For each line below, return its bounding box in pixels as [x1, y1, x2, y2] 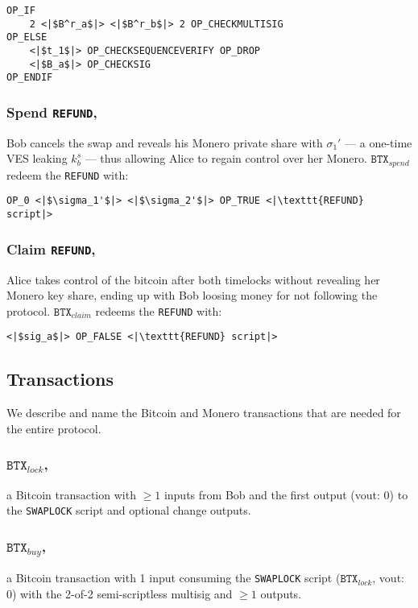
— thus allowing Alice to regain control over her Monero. [85, 150, 367, 167]
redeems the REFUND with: [95, 302, 222, 319]
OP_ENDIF [6, 72, 53, 84]
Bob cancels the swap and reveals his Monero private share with [6, 134, 323, 151]
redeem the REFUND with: [6, 166, 129, 183]
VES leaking [6, 150, 68, 167]
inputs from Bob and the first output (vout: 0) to [163, 486, 408, 503]
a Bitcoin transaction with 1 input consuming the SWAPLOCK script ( [6, 569, 341, 586]
